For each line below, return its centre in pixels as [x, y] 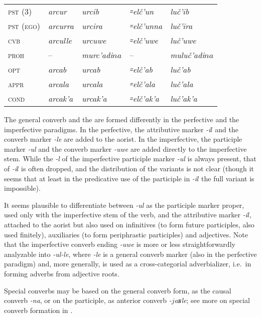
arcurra [61, 26]
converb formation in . [38, 310]
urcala [92, 84]
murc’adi [97, 55]
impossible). [22, 188]
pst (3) [20, 11]
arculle [60, 40]
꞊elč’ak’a [145, 98]
